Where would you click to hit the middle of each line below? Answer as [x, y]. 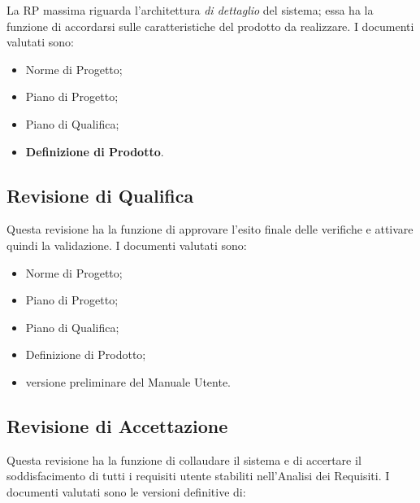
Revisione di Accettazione [117, 425]
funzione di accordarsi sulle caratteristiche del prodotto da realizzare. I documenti [210, 26]
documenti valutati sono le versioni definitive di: [126, 491]
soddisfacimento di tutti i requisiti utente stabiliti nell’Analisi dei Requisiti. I [198, 476]
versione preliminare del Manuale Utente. [128, 381]
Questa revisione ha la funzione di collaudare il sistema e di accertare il [184, 459]
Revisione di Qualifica [100, 195]
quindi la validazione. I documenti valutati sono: [127, 245]
